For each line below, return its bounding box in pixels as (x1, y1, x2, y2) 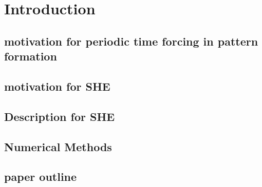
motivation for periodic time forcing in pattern (4, 33, 258, 49)
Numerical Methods (4, 138, 112, 154)
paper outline (4, 169, 77, 184)
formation (4, 48, 57, 64)
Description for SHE (4, 108, 115, 124)
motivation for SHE (4, 78, 110, 94)
